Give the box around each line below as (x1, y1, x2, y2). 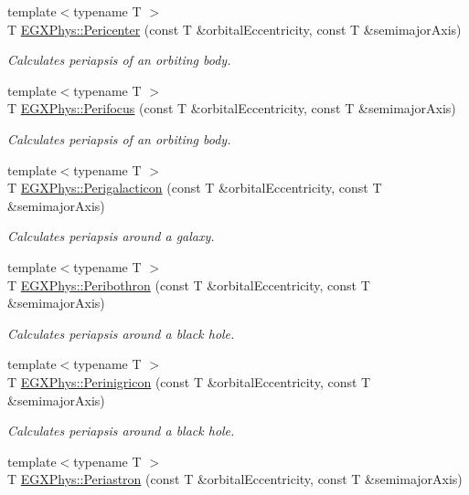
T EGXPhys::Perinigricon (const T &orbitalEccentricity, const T (7, 372, 371, 391)
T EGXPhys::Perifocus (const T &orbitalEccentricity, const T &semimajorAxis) (7, 99, 456, 118)
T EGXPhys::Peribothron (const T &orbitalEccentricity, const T (7, 275, 370, 294)
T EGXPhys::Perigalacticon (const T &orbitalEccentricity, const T (7, 178, 382, 197)
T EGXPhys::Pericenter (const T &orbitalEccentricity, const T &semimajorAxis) (7, 19, 462, 38)
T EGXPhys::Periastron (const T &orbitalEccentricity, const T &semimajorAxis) (7, 469, 463, 489)
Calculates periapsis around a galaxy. (7, 226, 215, 246)
